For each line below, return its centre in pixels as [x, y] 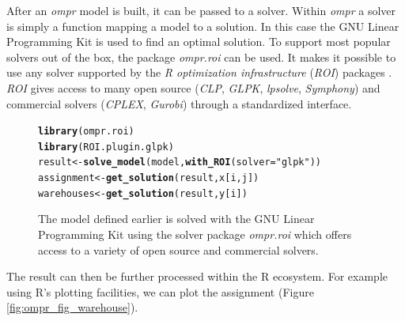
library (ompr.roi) [86, 132]
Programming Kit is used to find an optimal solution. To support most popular [199, 42]
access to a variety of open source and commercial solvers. [178, 249]
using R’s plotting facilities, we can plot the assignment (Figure [160, 291]
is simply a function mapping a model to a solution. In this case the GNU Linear [203, 26]
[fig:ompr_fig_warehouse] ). [72, 307]
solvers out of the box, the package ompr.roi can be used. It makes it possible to [201, 57]
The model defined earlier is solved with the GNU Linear [176, 219]
